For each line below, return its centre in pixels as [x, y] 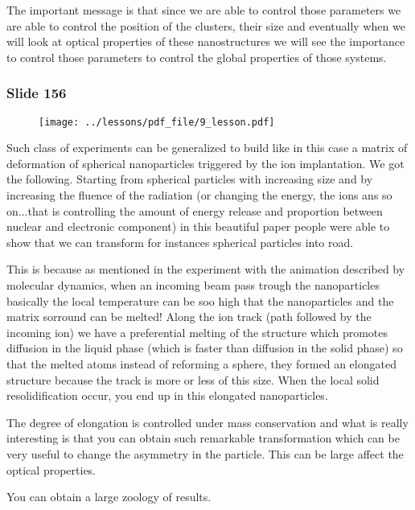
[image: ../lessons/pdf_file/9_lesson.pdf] [157, 122]
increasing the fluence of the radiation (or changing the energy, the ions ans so [199, 195]
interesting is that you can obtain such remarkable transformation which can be [203, 438]
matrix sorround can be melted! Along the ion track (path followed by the [189, 317]
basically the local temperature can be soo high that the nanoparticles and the [200, 300]
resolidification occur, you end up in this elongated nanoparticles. [167, 395]
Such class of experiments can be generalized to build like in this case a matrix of [207, 148]
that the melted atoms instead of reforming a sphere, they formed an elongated [201, 363]
